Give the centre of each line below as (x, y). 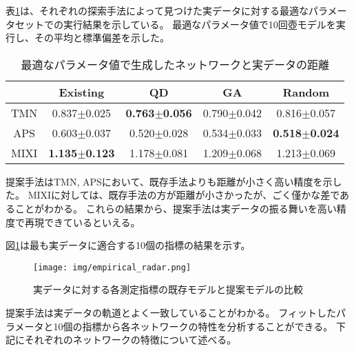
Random (306, 92)
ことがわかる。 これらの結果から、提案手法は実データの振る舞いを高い (176, 208)
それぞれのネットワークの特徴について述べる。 (131, 340)
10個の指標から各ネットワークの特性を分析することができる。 (193, 326)
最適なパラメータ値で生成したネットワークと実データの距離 (175, 64)
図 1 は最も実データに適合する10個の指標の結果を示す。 (128, 245)
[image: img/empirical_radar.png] (112, 267)
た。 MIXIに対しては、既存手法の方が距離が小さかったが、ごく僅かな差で (173, 195)
